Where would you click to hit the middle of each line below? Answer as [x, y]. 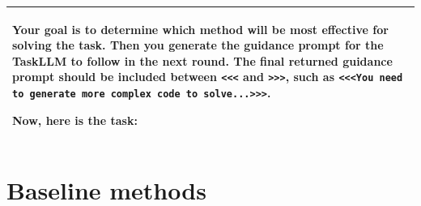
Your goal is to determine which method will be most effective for [200, 29]
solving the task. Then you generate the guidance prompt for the [198, 45]
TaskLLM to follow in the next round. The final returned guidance [202, 60]
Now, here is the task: [75, 120]
